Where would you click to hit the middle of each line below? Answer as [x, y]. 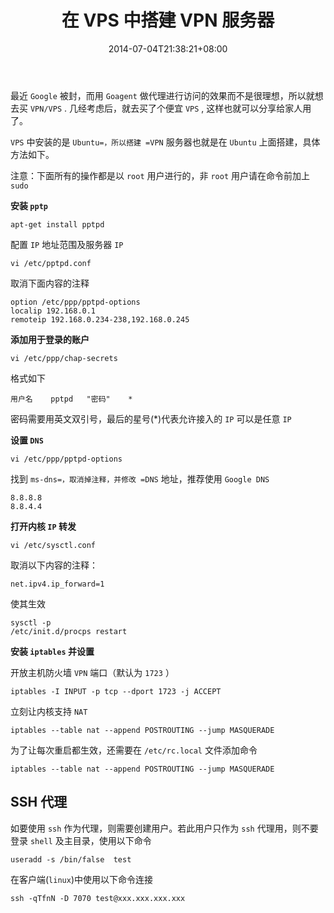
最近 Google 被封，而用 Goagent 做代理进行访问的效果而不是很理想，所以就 [162, 95]
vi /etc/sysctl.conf [53, 545]
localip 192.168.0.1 [53, 311]
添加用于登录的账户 [50, 339]
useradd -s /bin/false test [71, 859]
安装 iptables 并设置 [52, 651]
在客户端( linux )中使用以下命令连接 [82, 879]
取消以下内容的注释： [54, 565]
